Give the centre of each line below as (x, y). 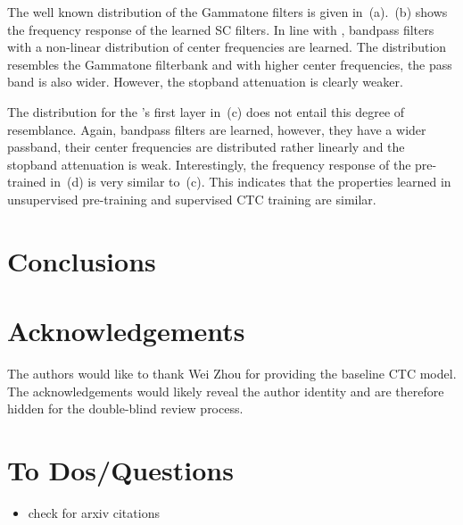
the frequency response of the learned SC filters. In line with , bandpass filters (221, 29)
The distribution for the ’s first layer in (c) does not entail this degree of (206, 111)
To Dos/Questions (120, 470)
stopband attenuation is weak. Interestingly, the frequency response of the (209, 164)
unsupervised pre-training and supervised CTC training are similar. (192, 199)
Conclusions (82, 260)
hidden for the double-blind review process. (125, 408)
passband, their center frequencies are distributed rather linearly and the (206, 147)
